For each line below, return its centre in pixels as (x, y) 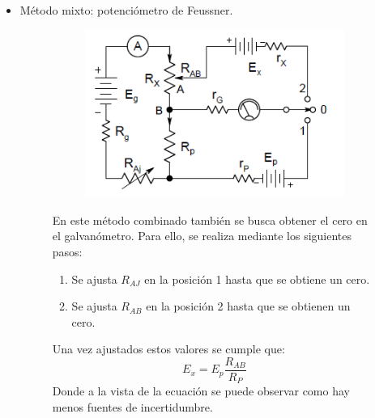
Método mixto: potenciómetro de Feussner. (126, 10)
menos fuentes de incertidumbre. (132, 407)
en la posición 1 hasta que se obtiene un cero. (257, 279)
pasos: (67, 251)
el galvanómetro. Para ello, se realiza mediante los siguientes (202, 236)
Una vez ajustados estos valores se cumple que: (168, 349)
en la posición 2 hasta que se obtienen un (248, 306)
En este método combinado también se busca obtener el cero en (210, 220)
